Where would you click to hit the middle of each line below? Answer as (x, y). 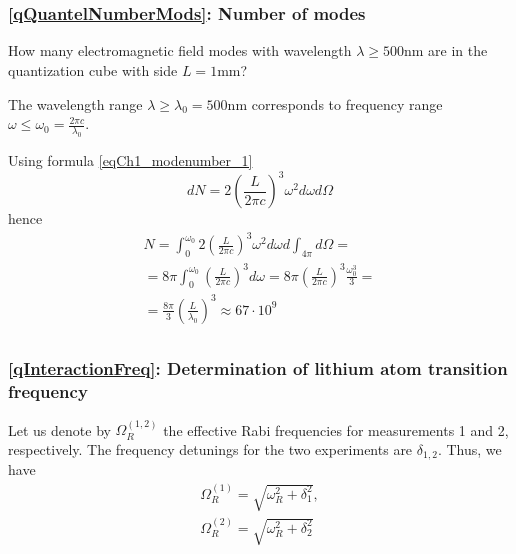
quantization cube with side (93, 70)
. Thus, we (469, 448)
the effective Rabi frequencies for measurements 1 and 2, (336, 429)
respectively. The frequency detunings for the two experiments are (210, 448)
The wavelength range (75, 103)
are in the (458, 50)
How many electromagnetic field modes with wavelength (180, 50)
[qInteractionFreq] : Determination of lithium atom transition (258, 368)
